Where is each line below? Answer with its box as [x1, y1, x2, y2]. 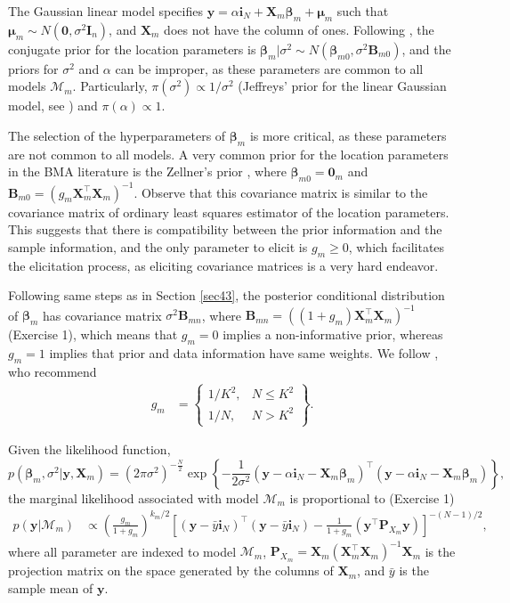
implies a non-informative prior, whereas [223, 325, 443, 344]
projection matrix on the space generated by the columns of [8, 561, 334, 580]
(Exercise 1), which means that [8, 325, 178, 344]
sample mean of [8, 578, 93, 597]
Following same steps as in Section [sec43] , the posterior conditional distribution [8, 286, 445, 305]
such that [336, 2, 389, 20]
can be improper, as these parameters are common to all [115, 59, 424, 77]
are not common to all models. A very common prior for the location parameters [8, 144, 449, 163]
